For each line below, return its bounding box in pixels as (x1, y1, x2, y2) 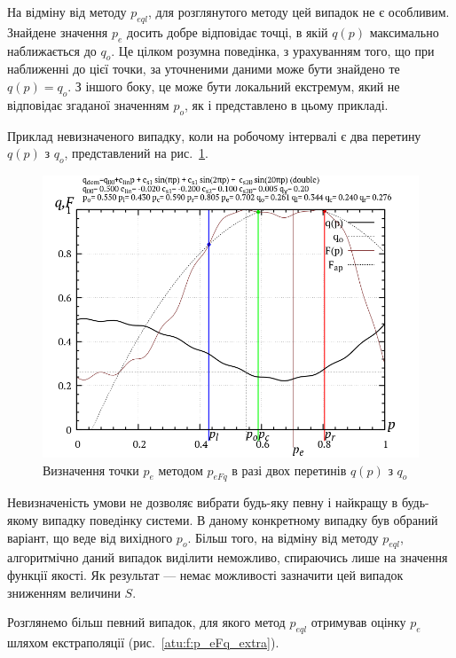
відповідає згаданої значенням (7, 95, 169, 114)
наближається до (7, 41, 97, 59)
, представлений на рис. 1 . (64, 144, 208, 162)
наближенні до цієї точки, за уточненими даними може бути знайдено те (7, 59, 400, 78)
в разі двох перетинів (232, 460, 347, 479)
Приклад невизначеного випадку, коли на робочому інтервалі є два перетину (7, 126, 421, 145)
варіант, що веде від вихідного (7, 528, 173, 546)
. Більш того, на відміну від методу (187, 528, 379, 546)
